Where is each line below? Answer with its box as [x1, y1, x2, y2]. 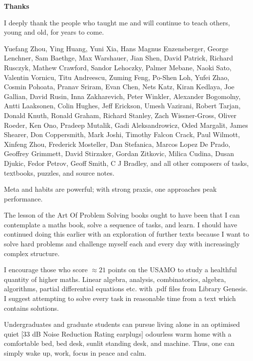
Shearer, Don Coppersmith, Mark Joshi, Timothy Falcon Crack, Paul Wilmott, [4, 129, 240, 140]
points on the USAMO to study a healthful [108, 264, 237, 275]
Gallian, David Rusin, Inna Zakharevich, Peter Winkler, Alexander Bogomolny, [4, 91, 241, 101]
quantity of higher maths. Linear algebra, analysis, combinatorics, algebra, [4, 274, 226, 284]
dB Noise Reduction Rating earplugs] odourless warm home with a [32, 328, 232, 339]
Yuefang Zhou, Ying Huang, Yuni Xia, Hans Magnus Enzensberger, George [4, 43, 229, 53]
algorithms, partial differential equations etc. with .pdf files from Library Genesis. [4, 283, 248, 294]
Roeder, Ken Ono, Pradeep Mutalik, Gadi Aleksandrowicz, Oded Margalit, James [4, 120, 248, 130]
